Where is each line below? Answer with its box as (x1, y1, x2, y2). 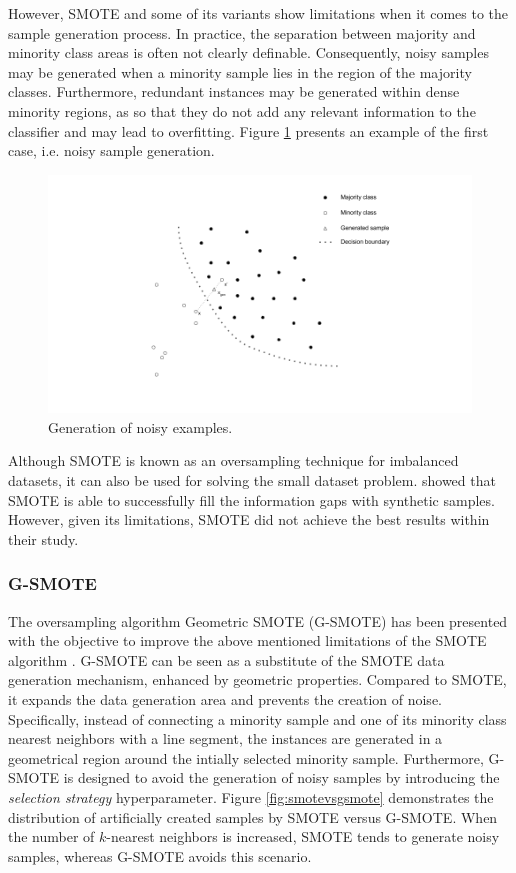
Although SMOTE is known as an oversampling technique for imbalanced (8, 450, 459, 471)
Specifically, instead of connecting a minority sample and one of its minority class (8, 708, 507, 729)
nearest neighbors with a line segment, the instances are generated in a (8, 728, 443, 749)
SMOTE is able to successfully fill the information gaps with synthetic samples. (8, 489, 495, 510)
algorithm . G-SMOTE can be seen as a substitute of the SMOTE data (8, 649, 445, 670)
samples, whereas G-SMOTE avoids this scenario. (8, 845, 312, 866)
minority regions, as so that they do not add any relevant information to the (8, 100, 476, 121)
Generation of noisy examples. (48, 416, 233, 437)
